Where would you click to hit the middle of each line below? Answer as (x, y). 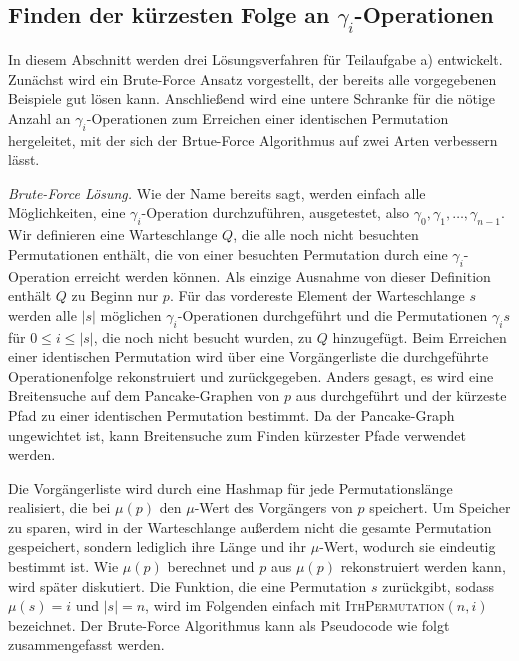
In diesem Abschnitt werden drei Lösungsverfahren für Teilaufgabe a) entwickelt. (255, 59)
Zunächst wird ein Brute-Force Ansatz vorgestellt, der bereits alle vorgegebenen (252, 78)
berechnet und (211, 566)
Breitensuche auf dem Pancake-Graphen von (144, 395)
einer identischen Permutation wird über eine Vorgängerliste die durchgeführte (248, 356)
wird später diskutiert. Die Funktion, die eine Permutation (187, 585)
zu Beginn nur (115, 295)
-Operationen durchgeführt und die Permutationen (332, 314)
